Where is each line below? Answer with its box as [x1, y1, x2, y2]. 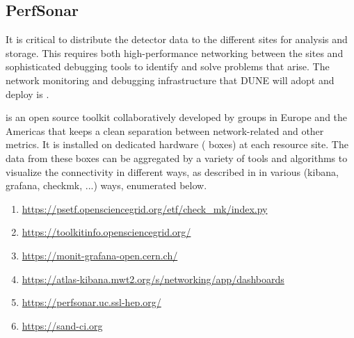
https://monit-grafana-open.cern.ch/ [22, 248, 178, 262]
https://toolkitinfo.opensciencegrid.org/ [22, 225, 191, 239]
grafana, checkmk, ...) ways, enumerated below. [6, 178, 207, 193]
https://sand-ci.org [22, 318, 103, 332]
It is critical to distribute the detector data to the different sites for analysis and [6, 32, 348, 47]
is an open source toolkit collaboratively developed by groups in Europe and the [6, 110, 348, 124]
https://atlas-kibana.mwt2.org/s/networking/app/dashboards [22, 271, 284, 286]
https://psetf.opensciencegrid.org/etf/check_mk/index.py [22, 201, 268, 216]
